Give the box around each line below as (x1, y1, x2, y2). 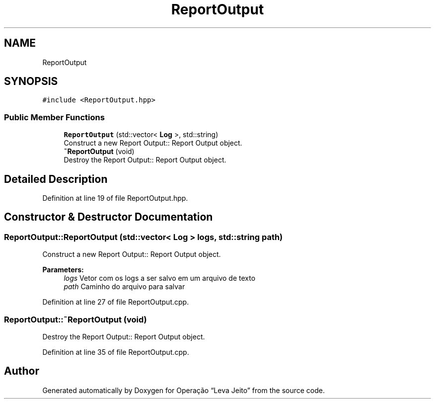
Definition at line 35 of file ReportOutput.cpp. (42, 348, 189, 356)
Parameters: (42, 265, 84, 274)
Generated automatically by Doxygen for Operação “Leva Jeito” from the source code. (42, 386, 325, 395)
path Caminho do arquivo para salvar (64, 282, 185, 291)
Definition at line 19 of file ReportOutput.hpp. (42, 194, 188, 203)
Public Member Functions (4, 112, 105, 122)
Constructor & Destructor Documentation (4, 211, 213, 224)
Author (4, 365, 39, 378)
